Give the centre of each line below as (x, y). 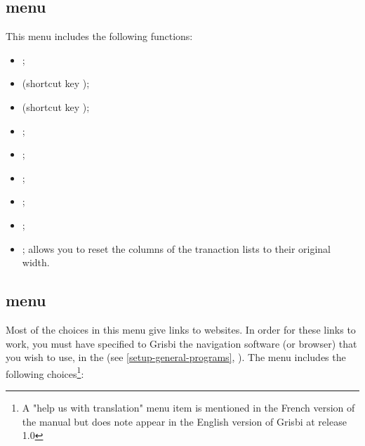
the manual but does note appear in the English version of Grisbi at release (184, 421)
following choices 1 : (45, 372)
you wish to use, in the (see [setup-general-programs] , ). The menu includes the (176, 357)
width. (36, 262)
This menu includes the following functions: (99, 36)
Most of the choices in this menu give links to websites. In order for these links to (181, 329)
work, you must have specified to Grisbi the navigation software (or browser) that (181, 343)
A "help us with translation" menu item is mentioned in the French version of (188, 407)
